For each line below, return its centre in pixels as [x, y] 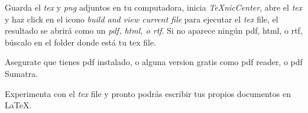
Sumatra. [22, 73]
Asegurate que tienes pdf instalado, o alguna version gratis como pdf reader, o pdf [154, 62]
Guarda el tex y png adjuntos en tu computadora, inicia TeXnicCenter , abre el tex [154, 7]
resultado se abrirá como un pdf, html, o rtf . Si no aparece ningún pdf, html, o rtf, [154, 30]
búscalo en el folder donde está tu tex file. [81, 42]
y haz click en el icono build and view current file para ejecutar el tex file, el [142, 19]
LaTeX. [18, 105]
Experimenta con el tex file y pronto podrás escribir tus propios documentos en [148, 93]
